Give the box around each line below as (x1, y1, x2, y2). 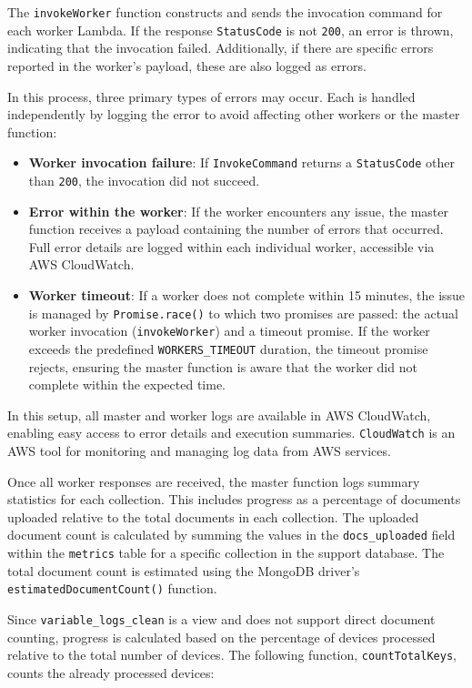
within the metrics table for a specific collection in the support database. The (7, 543, 445, 562)
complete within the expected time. (28, 375, 226, 394)
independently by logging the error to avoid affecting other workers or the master (7, 105, 460, 124)
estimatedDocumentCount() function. (7, 579, 217, 598)
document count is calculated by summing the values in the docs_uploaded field (7, 525, 456, 544)
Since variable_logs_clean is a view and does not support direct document (7, 609, 436, 628)
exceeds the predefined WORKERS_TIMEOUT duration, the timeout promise (28, 339, 428, 358)
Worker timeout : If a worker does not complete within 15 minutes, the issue (28, 285, 466, 304)
